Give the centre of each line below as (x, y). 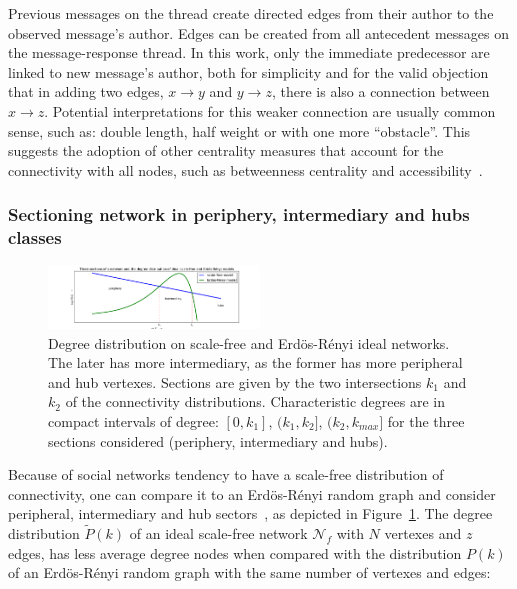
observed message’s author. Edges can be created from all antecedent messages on (258, 32)
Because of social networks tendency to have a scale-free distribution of (226, 474)
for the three (426, 420)
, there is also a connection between (380, 91)
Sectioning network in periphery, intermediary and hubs (239, 214)
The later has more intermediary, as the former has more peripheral (255, 362)
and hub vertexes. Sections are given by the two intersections (235, 381)
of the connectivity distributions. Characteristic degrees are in (255, 401)
